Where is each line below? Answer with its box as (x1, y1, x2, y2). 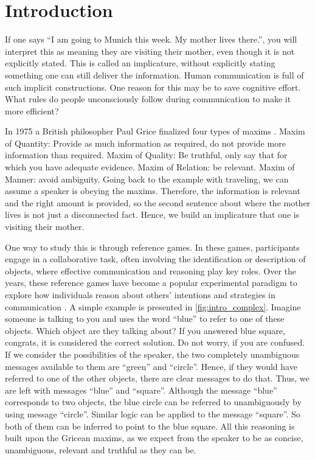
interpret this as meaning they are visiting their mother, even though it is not (5, 44, 295, 57)
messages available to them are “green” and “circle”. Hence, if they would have (5, 360, 297, 372)
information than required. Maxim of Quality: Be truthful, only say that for (5, 148, 288, 161)
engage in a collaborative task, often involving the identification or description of (5, 253, 306, 265)
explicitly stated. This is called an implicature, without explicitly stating (5, 57, 275, 69)
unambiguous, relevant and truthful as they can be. (5, 443, 196, 456)
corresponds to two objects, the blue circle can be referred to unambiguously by (5, 396, 302, 408)
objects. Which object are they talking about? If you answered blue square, (5, 324, 285, 336)
